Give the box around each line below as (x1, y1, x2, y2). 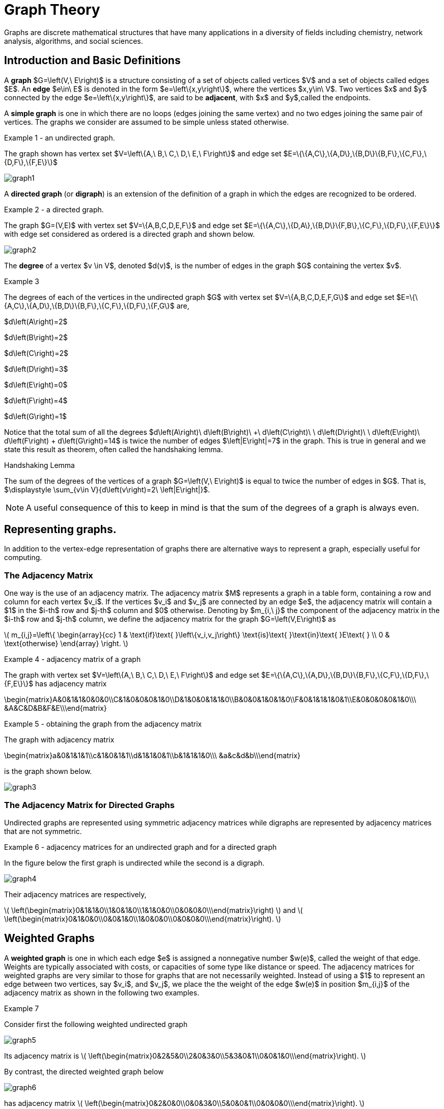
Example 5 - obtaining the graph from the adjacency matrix (4, 719, 202, 729)
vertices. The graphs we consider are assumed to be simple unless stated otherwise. (4, 117, 289, 126)
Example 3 (4, 276, 39, 286)
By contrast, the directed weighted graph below (4, 1067, 164, 1076)
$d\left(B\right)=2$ (4, 332, 68, 342)
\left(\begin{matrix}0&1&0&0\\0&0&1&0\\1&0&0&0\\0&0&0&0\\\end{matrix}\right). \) (4, 914, 281, 923)
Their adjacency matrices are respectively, (4, 890, 147, 899)
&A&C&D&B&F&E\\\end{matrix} (4, 704, 107, 713)
